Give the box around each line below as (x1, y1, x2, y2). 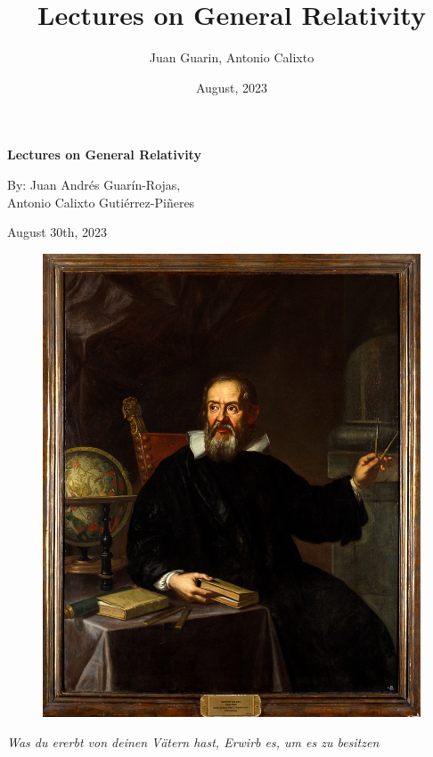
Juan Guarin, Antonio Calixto (149, 48, 315, 67)
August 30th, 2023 (7, 223, 108, 241)
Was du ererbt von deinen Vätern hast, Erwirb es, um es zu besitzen (7, 732, 380, 751)
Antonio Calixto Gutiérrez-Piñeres (7, 192, 195, 211)
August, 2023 (195, 77, 268, 96)
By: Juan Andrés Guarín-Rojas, (7, 175, 181, 193)
